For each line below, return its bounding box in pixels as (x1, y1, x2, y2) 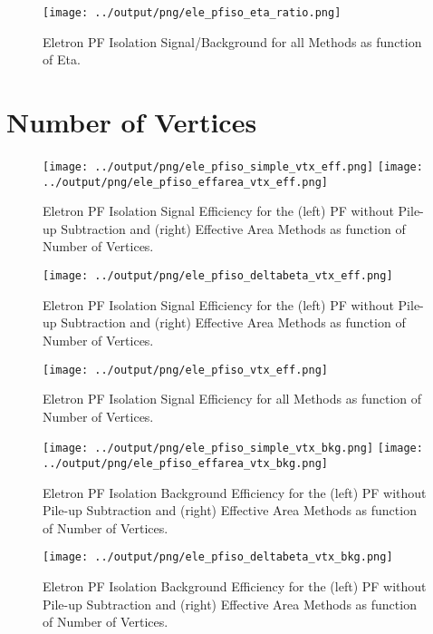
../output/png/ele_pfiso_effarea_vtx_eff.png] (43, 175, 328, 189)
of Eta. (43, 50, 81, 69)
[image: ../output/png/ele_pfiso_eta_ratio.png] (43, 6, 342, 19)
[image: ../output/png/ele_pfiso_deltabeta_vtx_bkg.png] (43, 551, 393, 564)
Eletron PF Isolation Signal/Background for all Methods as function (43, 32, 422, 51)
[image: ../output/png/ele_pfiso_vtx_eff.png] (43, 363, 328, 376)
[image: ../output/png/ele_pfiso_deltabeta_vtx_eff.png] (43, 269, 393, 283)
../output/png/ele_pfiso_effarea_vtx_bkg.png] (43, 457, 328, 470)
